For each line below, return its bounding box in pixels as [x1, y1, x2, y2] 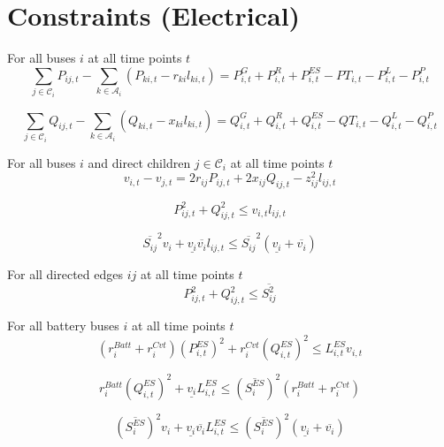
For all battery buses [7, 316, 119, 335]
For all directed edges [7, 265, 124, 284]
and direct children [88, 153, 191, 171]
